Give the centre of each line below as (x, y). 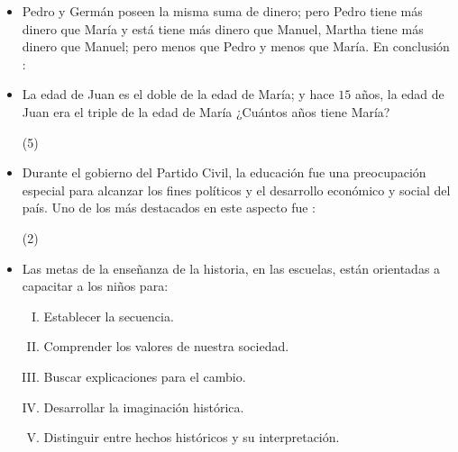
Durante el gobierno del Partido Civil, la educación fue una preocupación (224, 172)
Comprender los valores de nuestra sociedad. (166, 346)
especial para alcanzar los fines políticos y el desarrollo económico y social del (236, 190)
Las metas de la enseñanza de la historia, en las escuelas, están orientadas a (231, 268)
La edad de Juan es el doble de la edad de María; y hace (178, 94)
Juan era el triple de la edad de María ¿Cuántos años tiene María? (206, 111)
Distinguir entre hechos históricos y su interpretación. (192, 437)
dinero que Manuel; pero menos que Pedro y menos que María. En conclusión (236, 46)
